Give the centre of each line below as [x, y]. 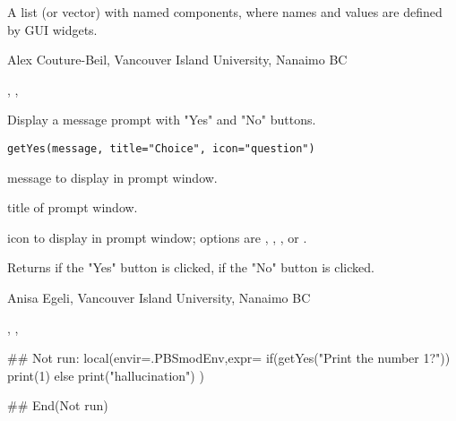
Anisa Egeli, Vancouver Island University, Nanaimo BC [159, 297]
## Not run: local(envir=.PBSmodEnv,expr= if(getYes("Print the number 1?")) [229, 358]
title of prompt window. [73, 207]
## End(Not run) [58, 405]
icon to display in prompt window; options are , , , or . [157, 237]
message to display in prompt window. [112, 177]
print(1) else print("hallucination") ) [106, 375]
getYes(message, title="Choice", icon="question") [161, 148]
